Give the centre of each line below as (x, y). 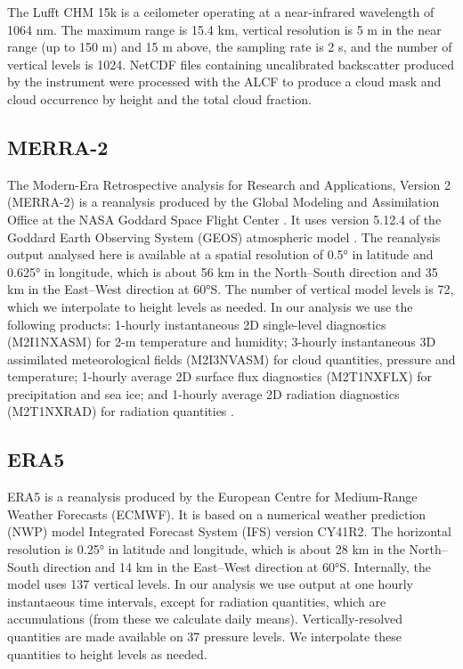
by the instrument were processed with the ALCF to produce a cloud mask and (224, 82)
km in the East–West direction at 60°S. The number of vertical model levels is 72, (231, 289)
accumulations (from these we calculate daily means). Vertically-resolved (205, 619)
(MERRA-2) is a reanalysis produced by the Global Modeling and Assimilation (223, 202)
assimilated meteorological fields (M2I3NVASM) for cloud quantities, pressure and (231, 359)
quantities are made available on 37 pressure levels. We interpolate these (205, 636)
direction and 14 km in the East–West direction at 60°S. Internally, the (237, 566)
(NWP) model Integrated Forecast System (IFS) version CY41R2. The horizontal (229, 531)
